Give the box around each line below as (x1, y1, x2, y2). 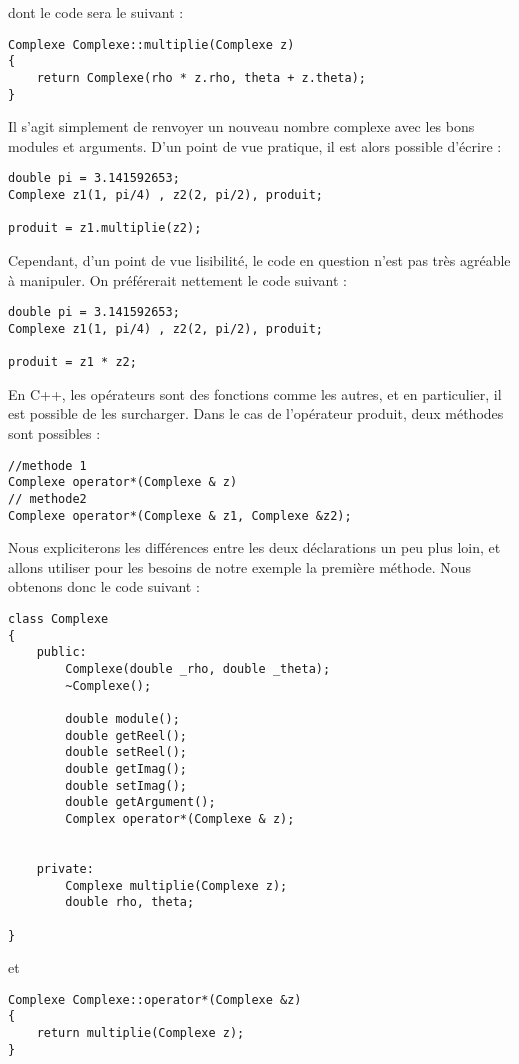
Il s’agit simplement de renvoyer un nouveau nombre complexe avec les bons (8, 116, 475, 137)
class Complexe (8, 612, 109, 627)
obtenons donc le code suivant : (8, 576, 200, 597)
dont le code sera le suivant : (8, 2, 184, 22)
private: (36, 861, 94, 876)
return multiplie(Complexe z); (36, 1026, 245, 1041)
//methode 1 (8, 458, 87, 473)
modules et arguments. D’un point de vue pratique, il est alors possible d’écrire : (8, 135, 502, 156)
